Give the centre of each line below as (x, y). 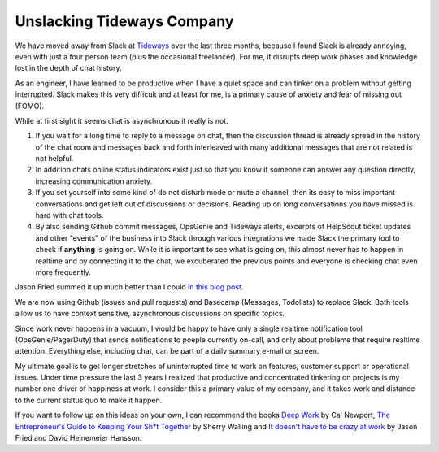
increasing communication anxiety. (94, 181)
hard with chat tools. (70, 215)
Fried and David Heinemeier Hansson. (78, 438)
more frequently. (63, 272)
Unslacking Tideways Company (124, 21)
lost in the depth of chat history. (68, 68)
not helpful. (54, 159)
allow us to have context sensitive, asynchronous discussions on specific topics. (150, 314)
